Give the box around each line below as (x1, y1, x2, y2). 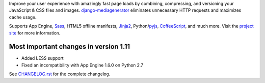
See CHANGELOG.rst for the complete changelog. (9, 71, 110, 77)
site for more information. (9, 30, 61, 36)
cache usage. (9, 14, 37, 20)
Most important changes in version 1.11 (9, 43, 130, 51)
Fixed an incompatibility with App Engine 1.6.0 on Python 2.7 (21, 62, 143, 68)
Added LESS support (21, 55, 64, 61)
